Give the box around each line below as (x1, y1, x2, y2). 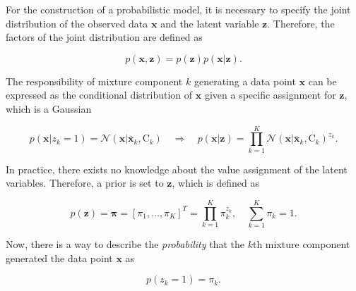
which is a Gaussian (6, 101, 92, 116)
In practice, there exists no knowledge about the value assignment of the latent (6, 161, 348, 176)
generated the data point (6, 250, 113, 265)
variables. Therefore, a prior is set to (6, 175, 164, 190)
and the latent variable (160, 16, 259, 30)
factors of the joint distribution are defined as (6, 30, 203, 44)
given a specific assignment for (204, 87, 336, 102)
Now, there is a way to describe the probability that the (6, 237, 244, 251)
